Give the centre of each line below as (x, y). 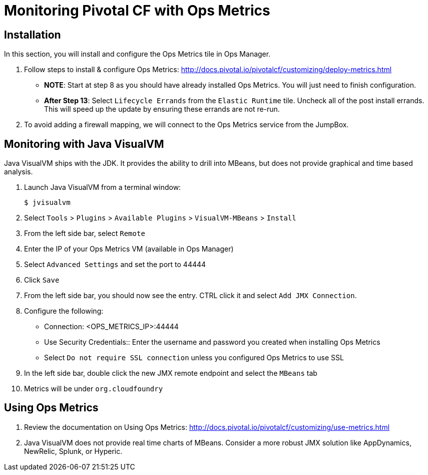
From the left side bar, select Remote (85, 233)
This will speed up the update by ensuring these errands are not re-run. (162, 109)
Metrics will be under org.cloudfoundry (94, 389)
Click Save (42, 280)
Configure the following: (64, 311)
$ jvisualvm (47, 203)
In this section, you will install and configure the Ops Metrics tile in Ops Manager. (137, 54)
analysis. (19, 172)
